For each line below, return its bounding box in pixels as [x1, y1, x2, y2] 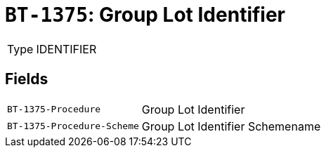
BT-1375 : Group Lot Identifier [5, 3, 286, 27]
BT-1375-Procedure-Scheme [7, 121, 139, 132]
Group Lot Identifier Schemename [141, 119, 321, 133]
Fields [5, 70, 48, 88]
